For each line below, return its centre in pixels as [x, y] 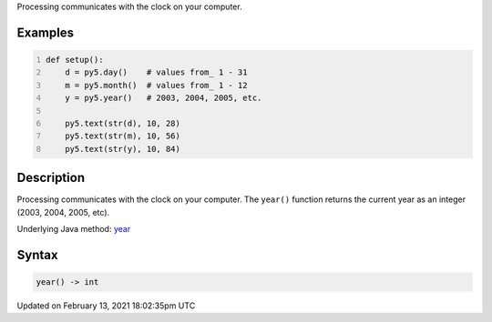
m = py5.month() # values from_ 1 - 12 [156, 85]
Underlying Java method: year [74, 229]
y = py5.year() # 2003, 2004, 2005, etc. [164, 98]
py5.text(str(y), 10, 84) [123, 149]
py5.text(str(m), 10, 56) [123, 136]
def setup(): [75, 60]
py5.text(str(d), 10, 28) [123, 123]
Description [51, 178]
